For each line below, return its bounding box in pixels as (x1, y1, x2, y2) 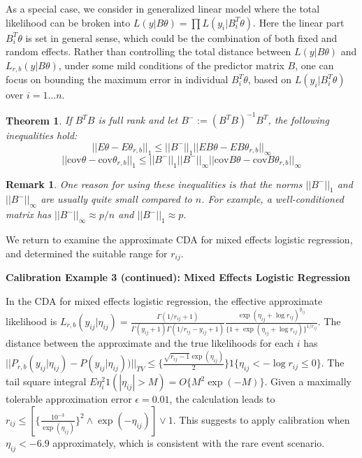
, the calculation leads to (169, 392, 275, 406)
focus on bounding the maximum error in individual (6, 72, 229, 87)
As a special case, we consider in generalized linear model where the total (6, 1, 320, 15)
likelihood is (6, 314, 57, 329)
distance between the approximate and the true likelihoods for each (6, 336, 294, 350)
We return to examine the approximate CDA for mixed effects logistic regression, (6, 231, 353, 246)
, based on (247, 72, 292, 87)
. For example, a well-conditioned (201, 192, 344, 206)
